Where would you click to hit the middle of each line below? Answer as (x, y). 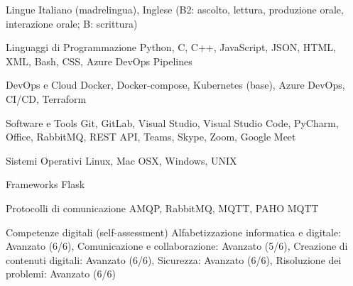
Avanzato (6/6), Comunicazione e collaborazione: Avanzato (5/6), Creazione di (177, 246)
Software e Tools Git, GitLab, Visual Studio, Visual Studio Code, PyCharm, (172, 122)
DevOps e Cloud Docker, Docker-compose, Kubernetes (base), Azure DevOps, (175, 85)
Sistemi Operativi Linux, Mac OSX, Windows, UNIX (121, 160)
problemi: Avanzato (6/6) (61, 274)
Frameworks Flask (45, 184)
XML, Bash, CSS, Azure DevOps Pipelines (99, 61)
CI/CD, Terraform (46, 98)
